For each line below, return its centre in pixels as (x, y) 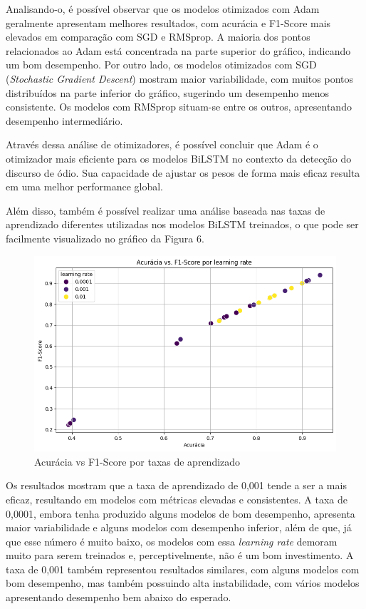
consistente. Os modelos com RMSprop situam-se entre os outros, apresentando (179, 107)
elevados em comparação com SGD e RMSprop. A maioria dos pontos (158, 37)
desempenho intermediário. (64, 120)
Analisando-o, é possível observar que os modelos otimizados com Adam (163, 9)
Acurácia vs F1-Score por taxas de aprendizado (137, 461)
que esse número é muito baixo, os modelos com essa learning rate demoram (172, 541)
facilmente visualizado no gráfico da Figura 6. (105, 238)
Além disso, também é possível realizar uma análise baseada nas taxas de (166, 210)
